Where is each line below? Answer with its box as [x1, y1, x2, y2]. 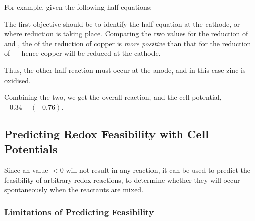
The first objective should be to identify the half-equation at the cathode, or [4, 18, 240, 29]
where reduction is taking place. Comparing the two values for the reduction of [4, 28, 248, 39]
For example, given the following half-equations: [4, 2, 152, 12]
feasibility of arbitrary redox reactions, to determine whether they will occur [4, 174, 240, 185]
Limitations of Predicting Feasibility [4, 205, 154, 218]
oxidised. [4, 75, 31, 85]
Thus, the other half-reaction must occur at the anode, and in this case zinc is [4, 64, 246, 75]
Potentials [4, 141, 58, 157]
